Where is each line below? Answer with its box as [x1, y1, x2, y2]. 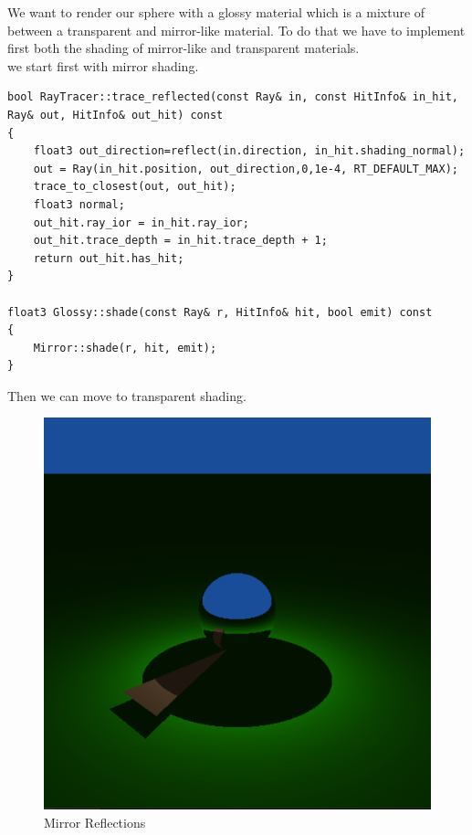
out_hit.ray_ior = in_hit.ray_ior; [33, 216, 249, 229]
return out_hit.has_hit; [33, 251, 184, 265]
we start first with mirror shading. [7, 56, 199, 75]
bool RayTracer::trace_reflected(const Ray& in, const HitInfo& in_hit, [7, 90, 458, 104]
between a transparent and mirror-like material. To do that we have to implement [7, 20, 466, 39]
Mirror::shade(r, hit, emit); [33, 341, 217, 354]
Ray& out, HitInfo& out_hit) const [7, 108, 224, 122]
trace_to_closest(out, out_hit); [33, 180, 236, 194]
